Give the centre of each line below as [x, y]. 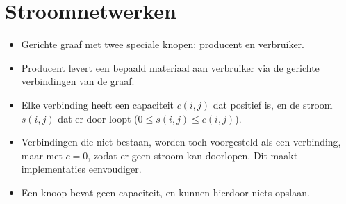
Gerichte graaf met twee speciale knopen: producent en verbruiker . [163, 44]
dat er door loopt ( [98, 118]
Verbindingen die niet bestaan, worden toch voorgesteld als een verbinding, [181, 142]
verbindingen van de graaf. [78, 81]
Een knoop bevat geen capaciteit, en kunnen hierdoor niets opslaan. [165, 192]
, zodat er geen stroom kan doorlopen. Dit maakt [193, 155]
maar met [42, 155]
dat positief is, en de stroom [273, 104]
